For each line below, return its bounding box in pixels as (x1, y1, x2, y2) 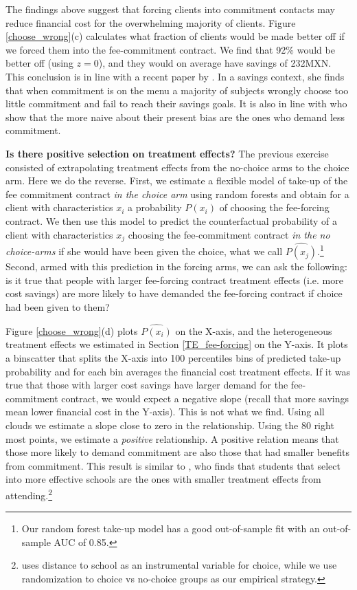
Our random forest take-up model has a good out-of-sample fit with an (21, 521, 320, 536)
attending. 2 (5, 485, 53, 502)
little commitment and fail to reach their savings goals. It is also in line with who (5, 96, 347, 111)
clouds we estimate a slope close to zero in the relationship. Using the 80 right (5, 417, 334, 432)
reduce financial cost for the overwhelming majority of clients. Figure (5, 15, 296, 30)
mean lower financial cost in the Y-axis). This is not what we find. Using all (5, 404, 325, 419)
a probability (128, 200, 182, 215)
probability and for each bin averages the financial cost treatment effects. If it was (5, 364, 351, 378)
